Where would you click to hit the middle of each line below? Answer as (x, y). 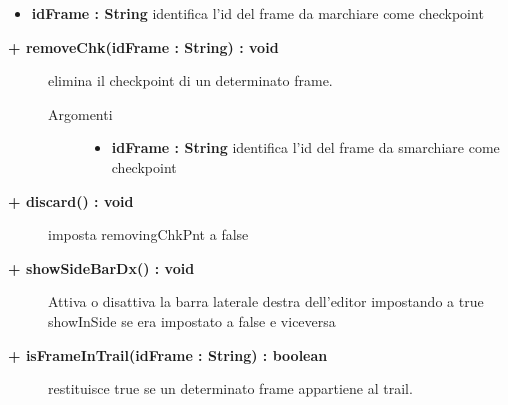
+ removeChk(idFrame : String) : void (143, 46)
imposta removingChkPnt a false (148, 234)
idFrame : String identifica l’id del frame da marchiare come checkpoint (257, 13)
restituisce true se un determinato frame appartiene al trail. (230, 388)
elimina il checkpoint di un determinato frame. (190, 80)
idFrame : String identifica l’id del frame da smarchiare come (305, 147)
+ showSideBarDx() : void (101, 267)
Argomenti (80, 113)
